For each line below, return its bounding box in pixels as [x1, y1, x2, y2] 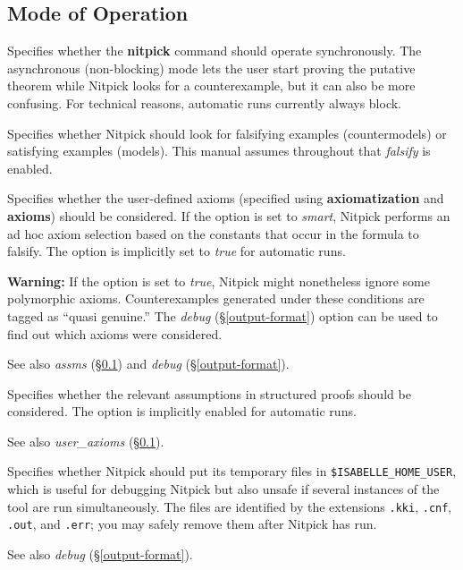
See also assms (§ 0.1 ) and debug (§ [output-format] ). [7, 354, 290, 373]
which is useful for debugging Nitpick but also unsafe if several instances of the [7, 480, 440, 498]
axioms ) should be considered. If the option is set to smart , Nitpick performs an [7, 206, 450, 225]
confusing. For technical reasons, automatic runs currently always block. [7, 93, 402, 112]
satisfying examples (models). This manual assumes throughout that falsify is [7, 141, 431, 160]
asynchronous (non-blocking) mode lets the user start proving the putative [7, 58, 416, 77]
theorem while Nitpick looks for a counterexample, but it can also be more [7, 76, 416, 95]
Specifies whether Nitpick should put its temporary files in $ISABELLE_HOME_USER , [7, 462, 457, 481]
